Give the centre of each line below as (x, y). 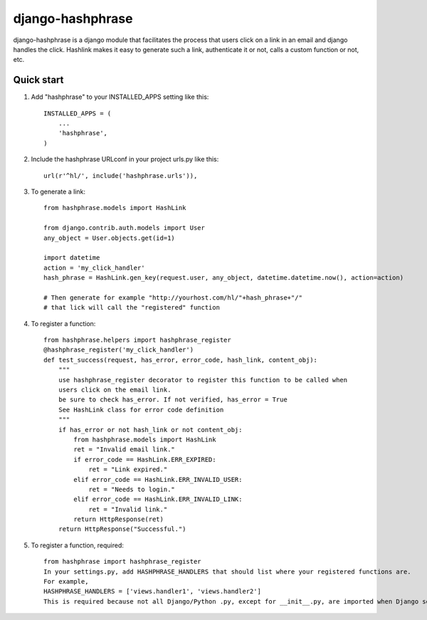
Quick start (38, 80)
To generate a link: (58, 191)
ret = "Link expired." (128, 469)
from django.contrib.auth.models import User (125, 228)
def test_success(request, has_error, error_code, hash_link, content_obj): (181, 360)
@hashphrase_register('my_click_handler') (119, 350)
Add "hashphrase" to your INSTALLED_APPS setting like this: (120, 97)
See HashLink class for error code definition (141, 410)
